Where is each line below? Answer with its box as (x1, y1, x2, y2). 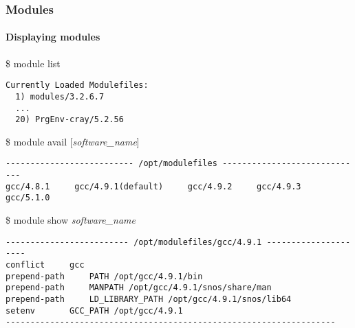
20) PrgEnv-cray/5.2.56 (15, 115, 124, 125)
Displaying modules (6, 30, 100, 44)
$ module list (6, 56, 61, 70)
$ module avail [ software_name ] (6, 134, 140, 148)
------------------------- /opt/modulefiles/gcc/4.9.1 (6, 237, 262, 247)
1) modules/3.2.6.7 (15, 91, 105, 102)
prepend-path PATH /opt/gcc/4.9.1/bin (6, 271, 203, 281)
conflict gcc (6, 259, 85, 270)
